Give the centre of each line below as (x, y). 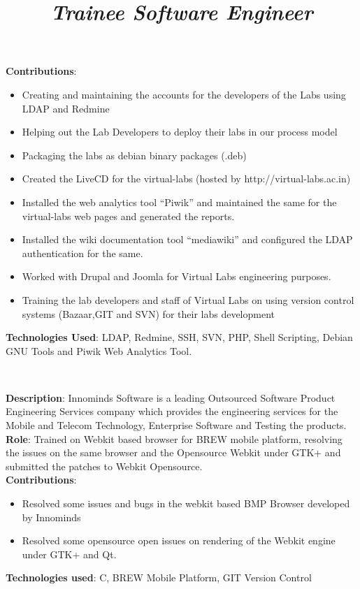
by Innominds (51, 517)
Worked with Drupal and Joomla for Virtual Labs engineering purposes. (177, 276)
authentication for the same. (82, 253)
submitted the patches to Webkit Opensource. (104, 466)
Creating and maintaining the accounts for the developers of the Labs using (184, 94)
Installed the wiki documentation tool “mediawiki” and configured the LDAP (187, 239)
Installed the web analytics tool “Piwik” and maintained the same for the (179, 202)
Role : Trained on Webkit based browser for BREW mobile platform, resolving (174, 438)
